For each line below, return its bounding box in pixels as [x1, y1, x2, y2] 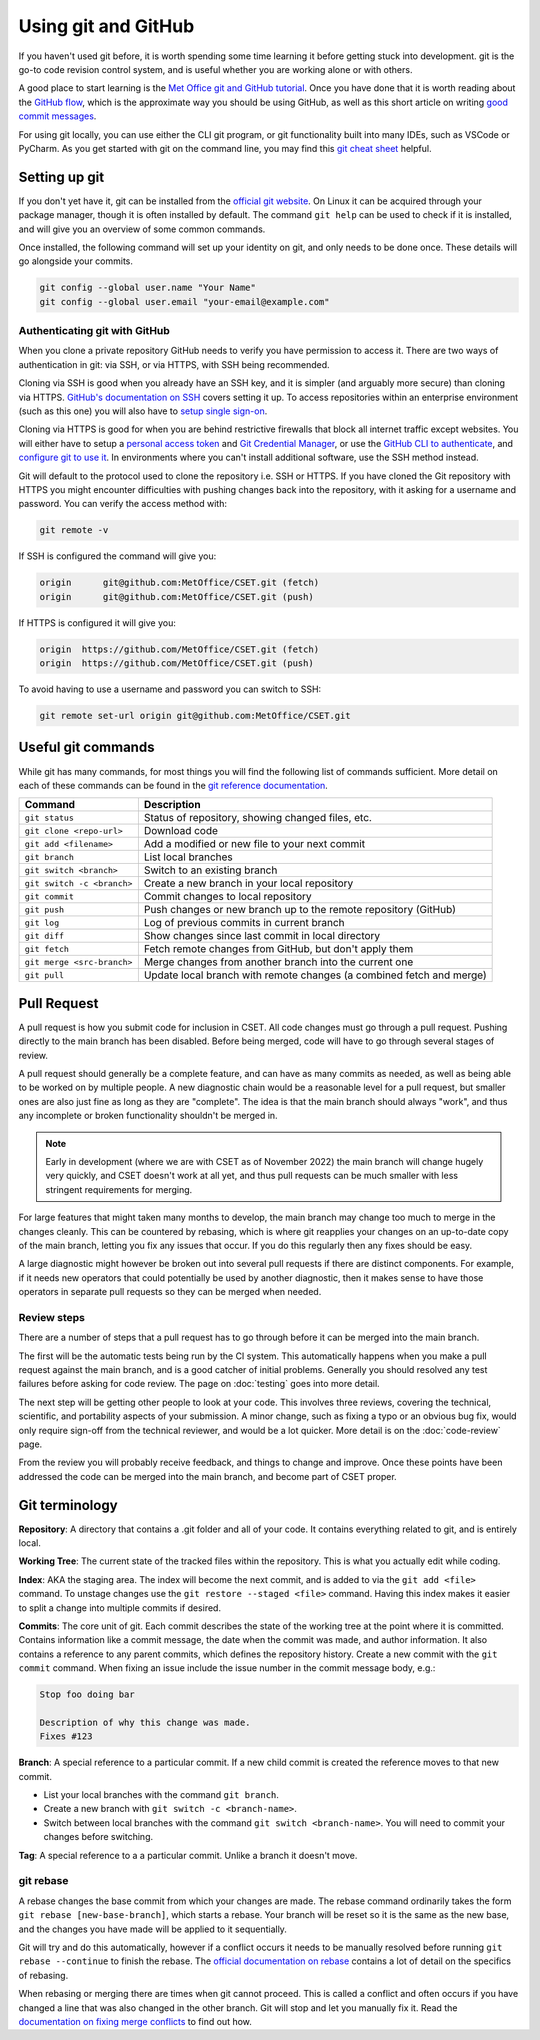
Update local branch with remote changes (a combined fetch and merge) [143, 968, 487, 982]
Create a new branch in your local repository [143, 876, 354, 890]
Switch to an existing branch [143, 863, 278, 877]
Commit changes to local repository [143, 890, 312, 904]
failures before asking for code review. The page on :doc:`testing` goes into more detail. [18, 1378, 380, 1390]
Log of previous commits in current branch [143, 916, 345, 930]
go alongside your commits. [18, 255, 134, 267]
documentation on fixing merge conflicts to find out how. [18, 2015, 252, 2027]
